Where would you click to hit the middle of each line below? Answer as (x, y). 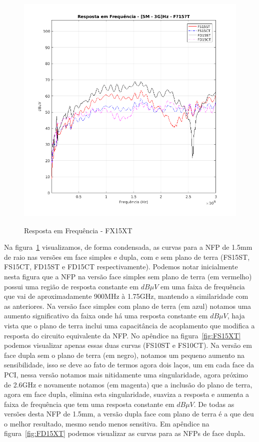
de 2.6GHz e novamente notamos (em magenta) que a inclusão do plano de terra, (128, 384)
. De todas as (214, 404)
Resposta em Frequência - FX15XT (78, 230)
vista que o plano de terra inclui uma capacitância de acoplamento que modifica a (129, 325)
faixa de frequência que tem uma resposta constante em (89, 404)
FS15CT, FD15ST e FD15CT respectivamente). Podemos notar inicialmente (121, 267)
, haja (236, 316)
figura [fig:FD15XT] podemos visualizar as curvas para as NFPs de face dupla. (125, 433)
